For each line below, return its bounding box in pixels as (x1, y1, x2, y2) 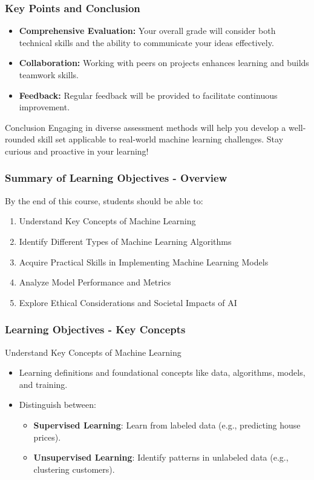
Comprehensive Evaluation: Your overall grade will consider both (19, 24, 276, 37)
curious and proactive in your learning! (5, 144, 149, 157)
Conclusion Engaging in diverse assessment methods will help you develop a (5, 121, 286, 133)
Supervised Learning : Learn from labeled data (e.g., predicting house (33, 418, 301, 431)
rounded (5, 133, 35, 145)
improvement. (19, 101, 70, 113)
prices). (33, 430, 61, 443)
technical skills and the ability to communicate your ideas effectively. (19, 36, 274, 48)
